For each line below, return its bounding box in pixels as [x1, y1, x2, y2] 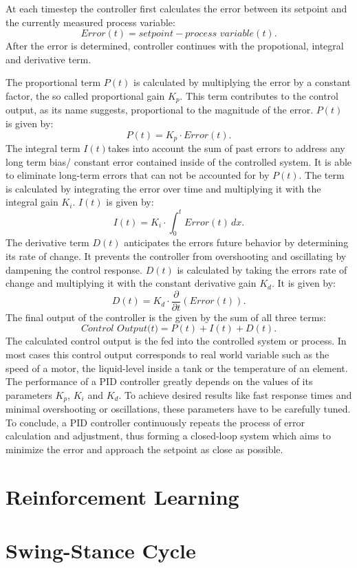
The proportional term [6, 75, 101, 89]
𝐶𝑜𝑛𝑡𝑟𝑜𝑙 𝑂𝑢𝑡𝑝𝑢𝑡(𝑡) [80, 324, 158, 334]
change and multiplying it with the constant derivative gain [6, 276, 257, 290]
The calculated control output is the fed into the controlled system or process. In [6, 334, 347, 348]
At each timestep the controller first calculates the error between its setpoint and [6, 1, 347, 15]
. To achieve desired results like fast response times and [118, 387, 352, 402]
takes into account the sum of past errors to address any [107, 141, 345, 155]
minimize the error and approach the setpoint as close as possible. [6, 441, 283, 456]
